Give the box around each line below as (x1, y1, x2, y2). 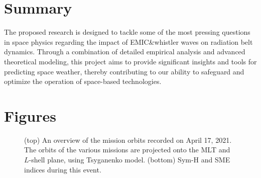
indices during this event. (24, 164, 101, 174)
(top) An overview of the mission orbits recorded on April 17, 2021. (24, 134, 232, 145)
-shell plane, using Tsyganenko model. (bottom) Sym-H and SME (29, 154, 230, 164)
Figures (4, 105, 56, 126)
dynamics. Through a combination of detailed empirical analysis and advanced (4, 46, 245, 57)
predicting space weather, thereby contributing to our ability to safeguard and (4, 66, 244, 76)
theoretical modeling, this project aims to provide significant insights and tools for (4, 56, 257, 66)
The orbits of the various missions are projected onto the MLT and (24, 144, 230, 155)
